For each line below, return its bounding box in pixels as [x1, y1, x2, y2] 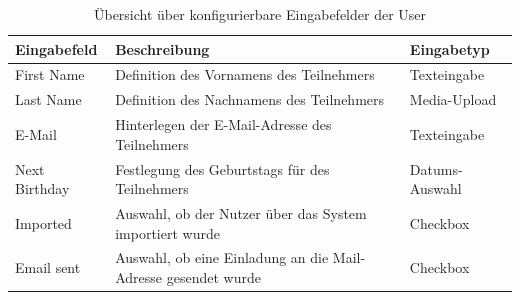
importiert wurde [115, 222, 220, 243]
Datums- [409, 158, 463, 179]
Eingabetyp [409, 38, 490, 59]
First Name [15, 64, 85, 85]
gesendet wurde [166, 267, 261, 288]
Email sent [15, 257, 81, 278]
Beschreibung [115, 38, 210, 59]
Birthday [15, 178, 70, 199]
